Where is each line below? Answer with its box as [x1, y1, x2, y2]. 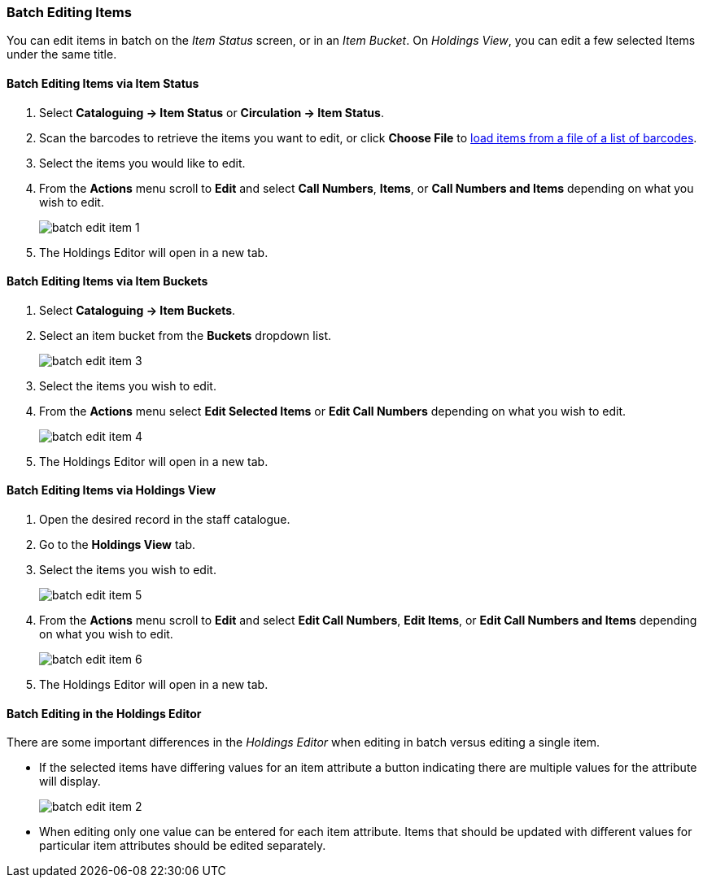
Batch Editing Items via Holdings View [7, 483, 216, 498]
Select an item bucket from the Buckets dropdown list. [39, 328, 332, 342]
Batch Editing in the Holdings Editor [7, 706, 202, 721]
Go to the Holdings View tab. [39, 538, 196, 552]
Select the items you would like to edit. [39, 155, 246, 170]
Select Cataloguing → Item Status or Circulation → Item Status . [39, 105, 384, 120]
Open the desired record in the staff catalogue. [39, 512, 290, 527]
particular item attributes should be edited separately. [39, 838, 326, 853]
